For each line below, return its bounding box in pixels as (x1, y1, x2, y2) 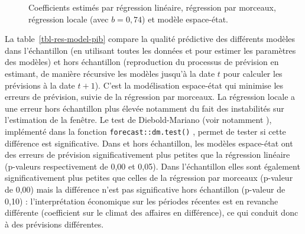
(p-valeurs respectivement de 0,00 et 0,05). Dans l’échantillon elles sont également (5, 160, 300, 172)
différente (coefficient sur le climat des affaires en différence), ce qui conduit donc (5, 206, 298, 219)
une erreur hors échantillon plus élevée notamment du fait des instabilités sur (5, 102, 284, 114)
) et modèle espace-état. (142, 12, 228, 25)
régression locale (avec (28, 12, 109, 25)
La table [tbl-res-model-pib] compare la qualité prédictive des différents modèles (5, 32, 296, 45)
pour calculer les (223, 67, 283, 79)
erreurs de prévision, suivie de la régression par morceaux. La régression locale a (5, 90, 296, 103)
